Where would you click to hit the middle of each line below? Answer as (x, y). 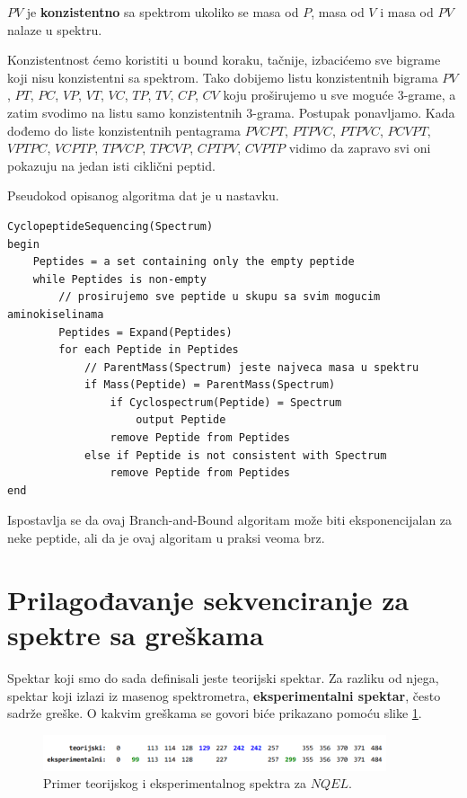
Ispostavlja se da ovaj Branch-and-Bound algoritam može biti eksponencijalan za (230, 520)
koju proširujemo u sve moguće (308, 95)
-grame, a (430, 95)
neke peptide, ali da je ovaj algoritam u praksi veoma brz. (166, 538)
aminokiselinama (56, 314)
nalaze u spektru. (55, 29)
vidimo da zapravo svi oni (360, 148)
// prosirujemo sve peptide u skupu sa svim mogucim (220, 297)
